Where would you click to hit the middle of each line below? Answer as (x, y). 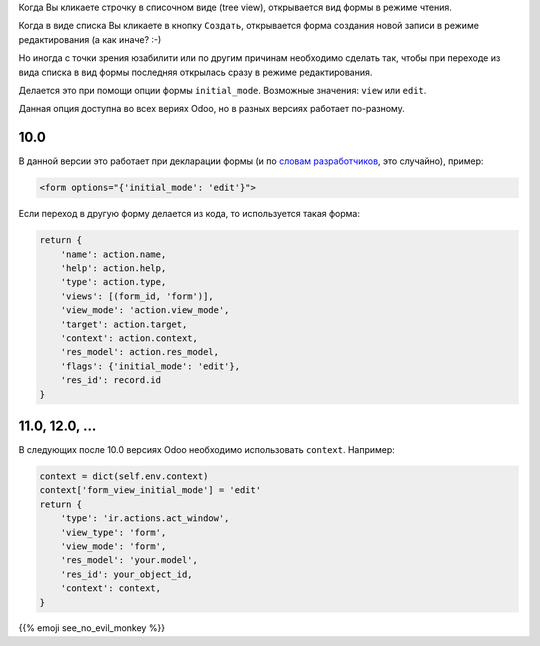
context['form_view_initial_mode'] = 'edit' (150, 490)
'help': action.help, (113, 268)
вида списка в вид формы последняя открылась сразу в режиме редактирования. (195, 72)
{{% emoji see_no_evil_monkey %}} (91, 628)
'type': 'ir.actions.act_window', (145, 518)
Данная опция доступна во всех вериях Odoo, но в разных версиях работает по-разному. (211, 109)
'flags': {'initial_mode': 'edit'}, (150, 366)
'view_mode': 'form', (113, 546)
